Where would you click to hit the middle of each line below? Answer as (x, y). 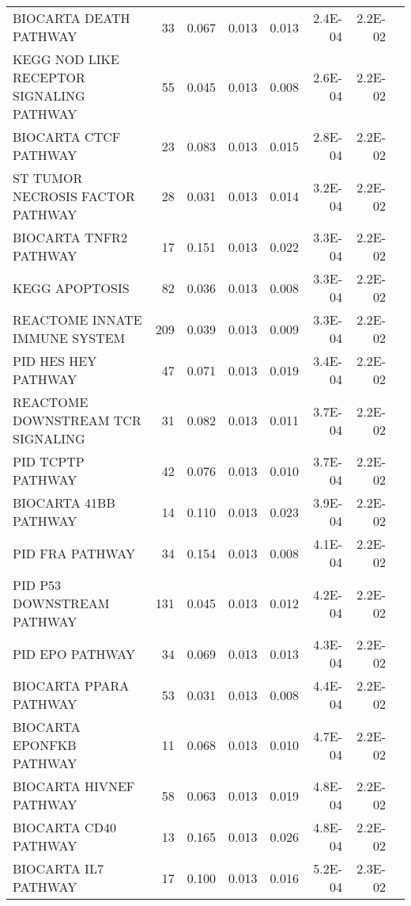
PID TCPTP (49, 461)
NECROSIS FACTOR (74, 196)
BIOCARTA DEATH (72, 18)
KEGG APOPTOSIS (71, 287)
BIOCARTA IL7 (58, 868)
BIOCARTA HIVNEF (74, 786)
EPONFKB (45, 745)
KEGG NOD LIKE (66, 59)
